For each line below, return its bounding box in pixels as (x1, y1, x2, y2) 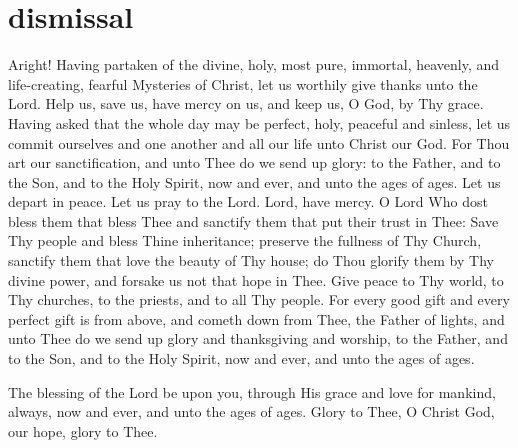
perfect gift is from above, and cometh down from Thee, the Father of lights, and (8, 308, 505, 329)
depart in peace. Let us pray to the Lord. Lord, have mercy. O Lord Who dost (8, 191, 488, 212)
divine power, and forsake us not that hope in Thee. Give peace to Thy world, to (8, 269, 504, 290)
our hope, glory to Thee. (8, 420, 158, 441)
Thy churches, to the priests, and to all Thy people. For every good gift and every (8, 289, 510, 310)
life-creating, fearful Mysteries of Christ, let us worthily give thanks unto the (8, 73, 478, 94)
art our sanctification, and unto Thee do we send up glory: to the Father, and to (8, 152, 501, 173)
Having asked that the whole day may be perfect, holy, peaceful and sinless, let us (8, 112, 511, 133)
